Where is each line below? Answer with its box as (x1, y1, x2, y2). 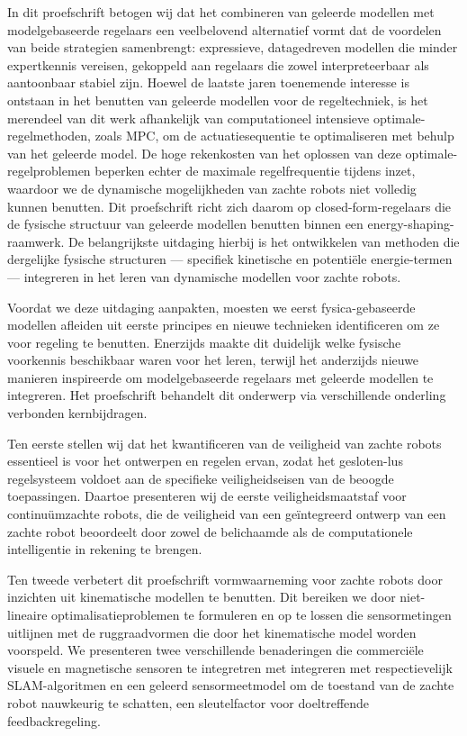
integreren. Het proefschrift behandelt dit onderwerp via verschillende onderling (7, 386, 446, 404)
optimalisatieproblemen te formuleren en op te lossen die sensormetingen (51, 605, 452, 623)
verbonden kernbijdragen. (7, 404, 148, 423)
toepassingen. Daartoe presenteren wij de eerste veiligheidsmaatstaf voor (7, 486, 407, 505)
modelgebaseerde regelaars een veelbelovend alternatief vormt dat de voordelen (7, 20, 442, 39)
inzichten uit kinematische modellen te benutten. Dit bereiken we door (7, 587, 396, 606)
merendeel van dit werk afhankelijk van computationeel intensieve (7, 108, 370, 127)
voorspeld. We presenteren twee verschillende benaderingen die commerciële (7, 641, 424, 659)
